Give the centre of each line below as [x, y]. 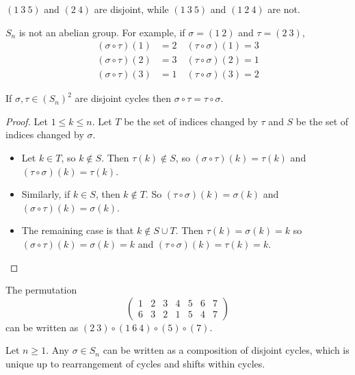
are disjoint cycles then [123, 98]
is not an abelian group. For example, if [102, 32]
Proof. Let [27, 121]
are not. [284, 9]
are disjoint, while [131, 9]
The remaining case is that [78, 230]
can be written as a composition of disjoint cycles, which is [226, 350]
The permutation [41, 290]
